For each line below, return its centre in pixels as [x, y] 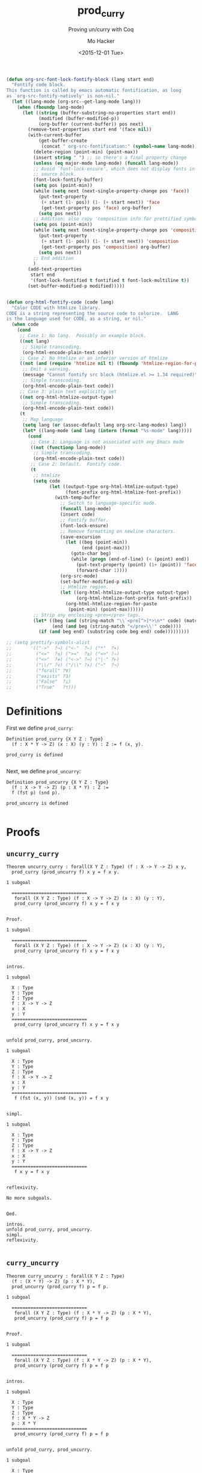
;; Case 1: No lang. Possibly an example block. [83, 336]
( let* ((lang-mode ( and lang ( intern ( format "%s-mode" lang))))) [107, 430]
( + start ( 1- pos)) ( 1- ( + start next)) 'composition [110, 241]
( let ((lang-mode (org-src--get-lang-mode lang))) [76, 102]
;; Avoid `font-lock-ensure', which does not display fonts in [114, 169]
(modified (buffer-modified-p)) [79, 118]
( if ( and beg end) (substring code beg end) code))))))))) [114, 632]
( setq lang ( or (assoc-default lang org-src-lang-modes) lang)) [104, 425]
